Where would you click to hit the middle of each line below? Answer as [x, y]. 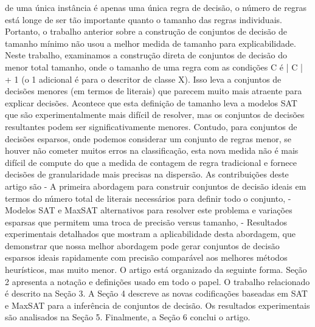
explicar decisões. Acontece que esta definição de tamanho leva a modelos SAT [151, 102]
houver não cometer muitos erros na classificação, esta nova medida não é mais [152, 150]
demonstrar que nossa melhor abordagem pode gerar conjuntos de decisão [142, 245]
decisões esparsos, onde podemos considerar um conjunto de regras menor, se [148, 138]
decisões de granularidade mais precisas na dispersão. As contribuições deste [147, 174]
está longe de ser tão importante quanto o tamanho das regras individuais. [144, 19]
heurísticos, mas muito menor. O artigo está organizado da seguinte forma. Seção [156, 270]
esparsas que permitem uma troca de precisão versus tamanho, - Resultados [146, 222]
